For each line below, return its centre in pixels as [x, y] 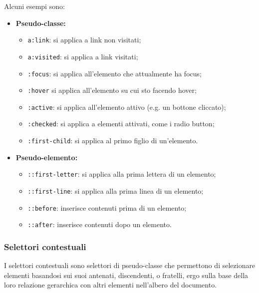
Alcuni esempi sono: [34, 6]
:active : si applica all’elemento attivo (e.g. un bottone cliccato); [127, 107]
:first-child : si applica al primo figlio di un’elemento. [113, 141]
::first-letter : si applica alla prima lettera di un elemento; [122, 174]
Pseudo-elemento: [47, 157]
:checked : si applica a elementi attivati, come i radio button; [121, 124]
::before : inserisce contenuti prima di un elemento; [107, 207]
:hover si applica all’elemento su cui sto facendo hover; [112, 90]
